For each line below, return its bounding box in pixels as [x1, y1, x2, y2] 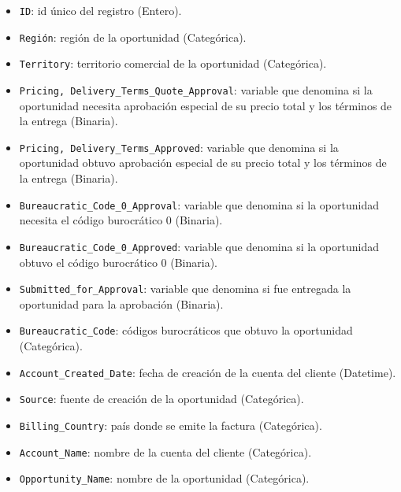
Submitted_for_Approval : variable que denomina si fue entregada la [19, 280, 351, 297]
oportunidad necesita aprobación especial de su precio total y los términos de [19, 97, 392, 113]
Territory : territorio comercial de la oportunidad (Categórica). [19, 55, 327, 72]
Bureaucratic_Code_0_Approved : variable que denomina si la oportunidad [19, 238, 379, 254]
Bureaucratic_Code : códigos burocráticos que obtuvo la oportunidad [19, 322, 353, 338]
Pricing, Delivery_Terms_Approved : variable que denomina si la [19, 139, 339, 155]
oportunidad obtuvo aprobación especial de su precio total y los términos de [19, 154, 387, 171]
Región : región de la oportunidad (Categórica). [19, 28, 247, 45]
